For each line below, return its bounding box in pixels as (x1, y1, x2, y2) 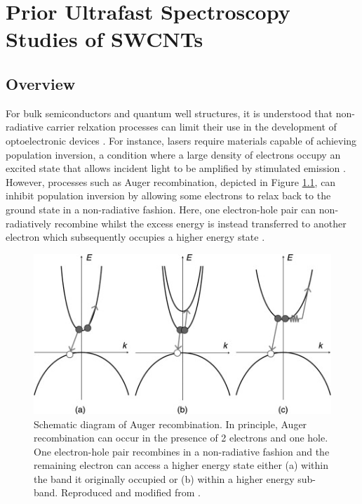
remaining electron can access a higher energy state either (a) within (34, 458, 328, 472)
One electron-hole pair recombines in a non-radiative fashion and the (34, 444, 330, 458)
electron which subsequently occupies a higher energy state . (6, 230, 265, 244)
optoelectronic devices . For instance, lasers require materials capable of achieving (6, 133, 357, 147)
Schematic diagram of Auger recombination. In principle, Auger (34, 416, 307, 431)
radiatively (6, 215, 52, 230)
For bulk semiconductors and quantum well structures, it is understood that (6, 105, 333, 120)
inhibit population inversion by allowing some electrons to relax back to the (6, 188, 331, 203)
